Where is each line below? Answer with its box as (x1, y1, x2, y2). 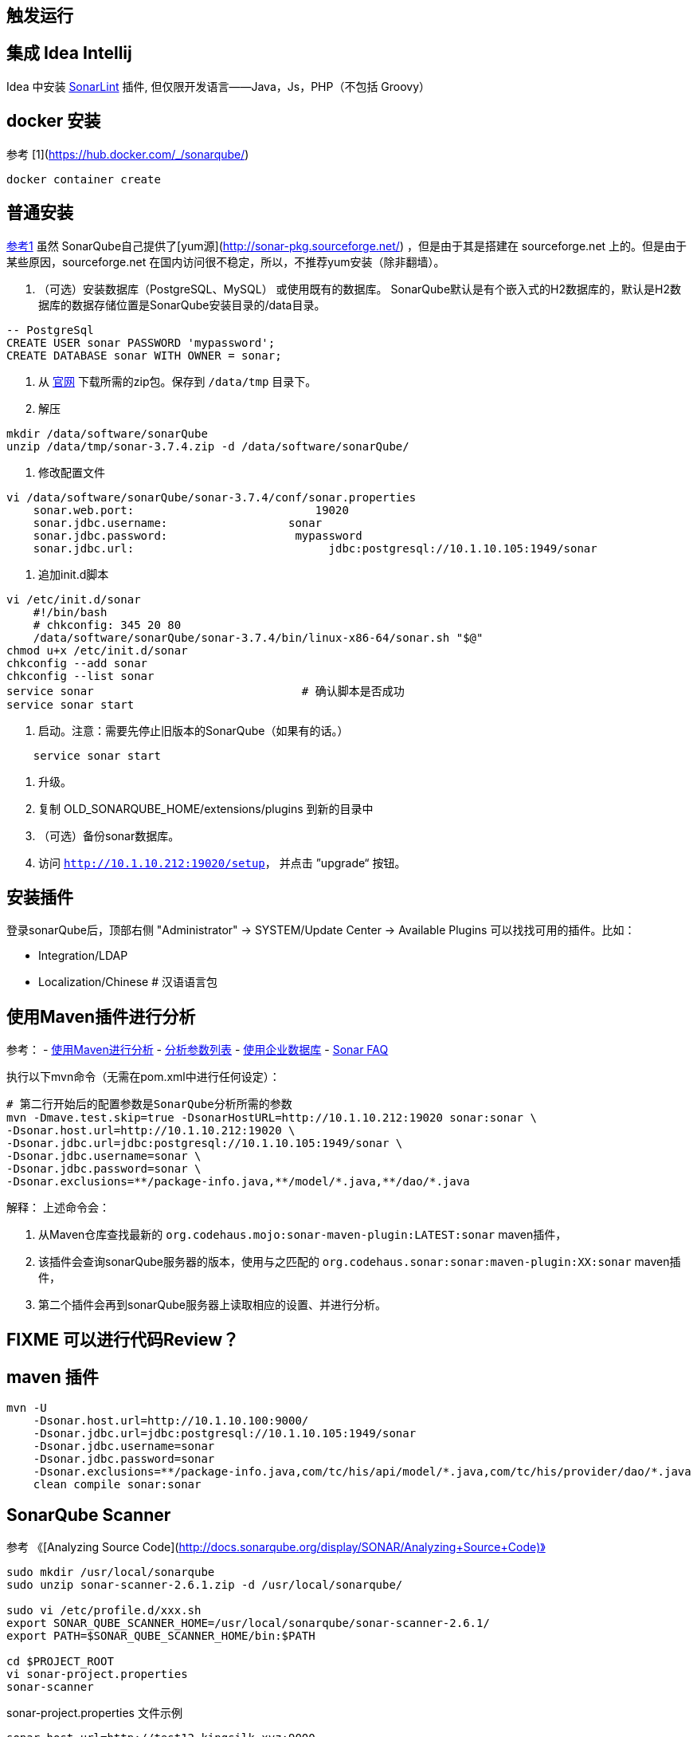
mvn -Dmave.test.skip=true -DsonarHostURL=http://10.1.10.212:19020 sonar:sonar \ (6, 1111, 537, 1125)
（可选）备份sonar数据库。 (38, 828, 180, 843)
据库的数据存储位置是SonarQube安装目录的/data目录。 (38, 297, 326, 312)
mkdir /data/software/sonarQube (6, 426, 208, 440)
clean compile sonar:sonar (33, 1478, 202, 1491)
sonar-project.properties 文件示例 (6, 1706, 182, 1720)
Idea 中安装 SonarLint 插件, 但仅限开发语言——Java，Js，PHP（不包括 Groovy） (6, 79, 431, 93)
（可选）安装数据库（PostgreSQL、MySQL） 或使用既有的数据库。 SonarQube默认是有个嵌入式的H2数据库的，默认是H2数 (38, 281, 681, 296)
